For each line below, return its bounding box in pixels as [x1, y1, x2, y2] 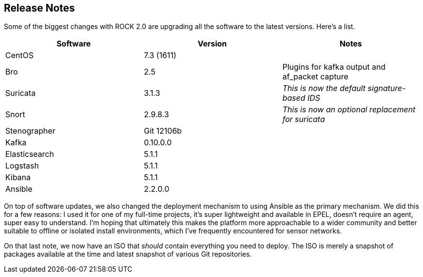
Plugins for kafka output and [282, 62, 386, 72]
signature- [367, 83, 406, 93]
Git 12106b [143, 126, 182, 136]
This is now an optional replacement [282, 105, 416, 115]
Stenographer [5, 126, 56, 136]
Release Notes [4, 2, 75, 14]
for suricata [282, 114, 325, 124]
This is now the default [282, 83, 366, 93]
